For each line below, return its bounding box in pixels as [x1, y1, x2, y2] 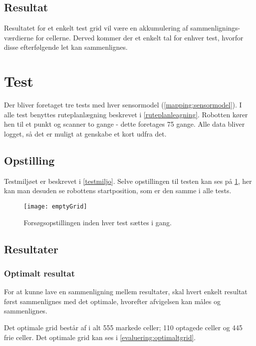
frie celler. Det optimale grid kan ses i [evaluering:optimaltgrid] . [4, 332, 196, 342]
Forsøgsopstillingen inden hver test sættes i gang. [24, 217, 172, 227]
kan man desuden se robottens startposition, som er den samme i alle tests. [4, 185, 231, 196]
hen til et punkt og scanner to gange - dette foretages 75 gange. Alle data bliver [4, 119, 245, 129]
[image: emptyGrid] [24, 203, 87, 210]
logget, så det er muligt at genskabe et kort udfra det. [4, 128, 167, 138]
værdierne [4, 32, 33, 42]
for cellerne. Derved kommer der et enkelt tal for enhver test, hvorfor [35, 32, 244, 42]
